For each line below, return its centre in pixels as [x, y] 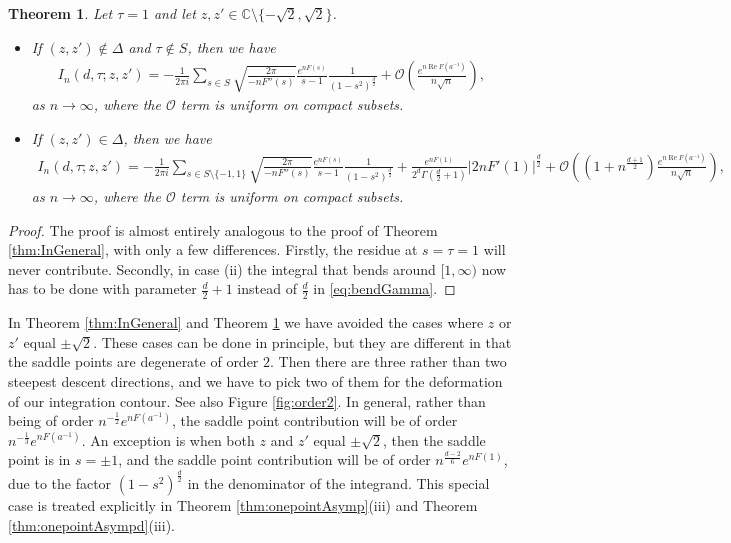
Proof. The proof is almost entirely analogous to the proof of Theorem [223, 229]
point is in [39, 459]
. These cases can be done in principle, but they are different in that [302, 341]
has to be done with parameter [102, 288]
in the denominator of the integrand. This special [338, 483]
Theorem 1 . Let [60, 13]
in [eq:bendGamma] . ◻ [384, 288]
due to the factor [60, 483]
